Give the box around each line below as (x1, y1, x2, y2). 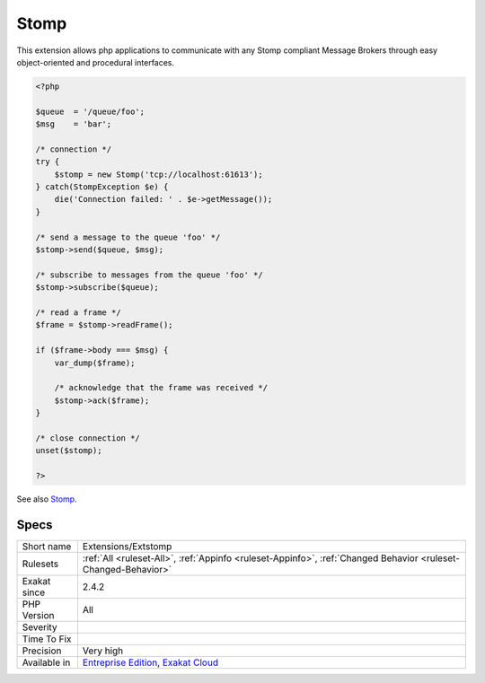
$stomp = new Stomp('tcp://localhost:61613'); (54, 169, 264, 180)
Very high (82, 644, 124, 657)
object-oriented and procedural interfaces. (16, 57, 175, 67)
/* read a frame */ (35, 307, 121, 318)
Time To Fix (22, 633, 72, 645)
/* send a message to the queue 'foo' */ (35, 232, 221, 242)
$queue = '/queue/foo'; (35, 106, 145, 117)
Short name (22, 539, 72, 552)
